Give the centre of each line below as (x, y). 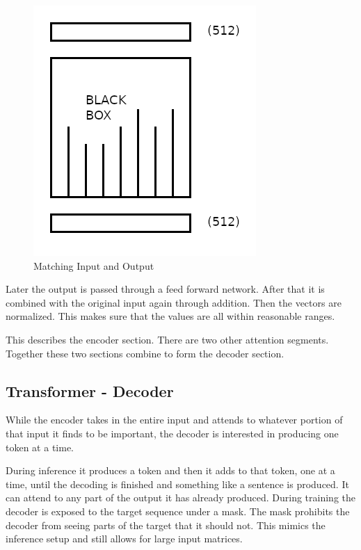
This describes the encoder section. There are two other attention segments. (167, 339)
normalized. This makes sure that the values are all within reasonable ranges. (170, 316)
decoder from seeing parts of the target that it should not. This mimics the (166, 525)
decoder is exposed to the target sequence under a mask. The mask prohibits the (178, 511)
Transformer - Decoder (90, 390)
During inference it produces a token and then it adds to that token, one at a (170, 470)
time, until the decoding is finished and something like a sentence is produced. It (177, 484)
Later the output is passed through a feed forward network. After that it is (165, 289)
